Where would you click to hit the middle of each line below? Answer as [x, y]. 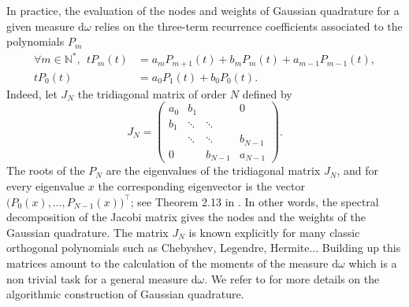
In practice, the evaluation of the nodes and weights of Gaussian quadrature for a [203, 10]
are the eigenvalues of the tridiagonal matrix [213, 170]
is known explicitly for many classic [274, 232]
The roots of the [46, 170]
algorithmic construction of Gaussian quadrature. [125, 294]
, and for [357, 170]
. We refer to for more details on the [292, 278]
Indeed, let [32, 93]
